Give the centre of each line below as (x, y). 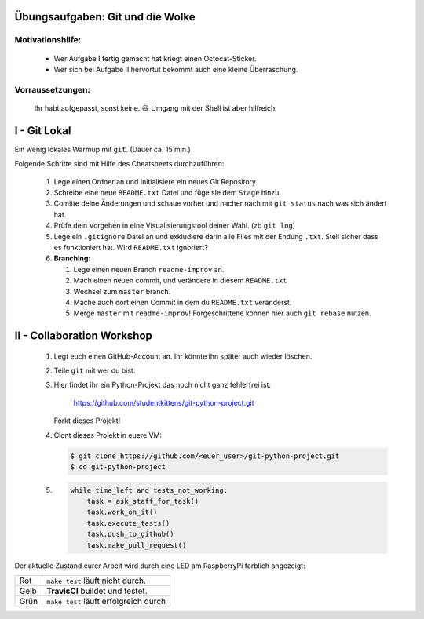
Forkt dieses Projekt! (87, 421)
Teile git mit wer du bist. (95, 371)
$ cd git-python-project (118, 467)
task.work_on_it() (122, 512)
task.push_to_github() (130, 534)
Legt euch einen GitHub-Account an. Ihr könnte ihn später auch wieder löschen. (183, 356)
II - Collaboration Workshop (84, 336)
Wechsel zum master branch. (122, 291)
